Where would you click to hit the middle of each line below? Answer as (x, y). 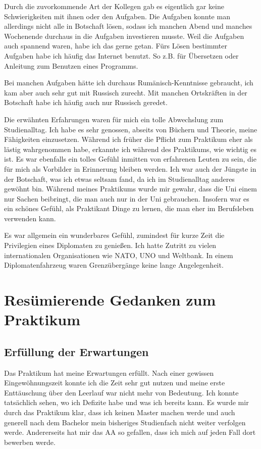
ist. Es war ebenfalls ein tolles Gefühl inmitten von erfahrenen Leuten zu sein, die (130, 159)
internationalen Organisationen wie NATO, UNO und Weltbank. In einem (119, 255)
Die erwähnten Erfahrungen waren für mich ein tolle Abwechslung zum (114, 119)
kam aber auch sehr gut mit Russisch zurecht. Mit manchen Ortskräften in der (126, 92)
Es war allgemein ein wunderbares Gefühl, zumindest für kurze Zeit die (114, 235)
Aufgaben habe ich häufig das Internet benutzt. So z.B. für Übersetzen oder (121, 55)
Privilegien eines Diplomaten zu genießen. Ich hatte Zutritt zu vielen (110, 245)
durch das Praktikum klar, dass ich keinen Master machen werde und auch (120, 412)
